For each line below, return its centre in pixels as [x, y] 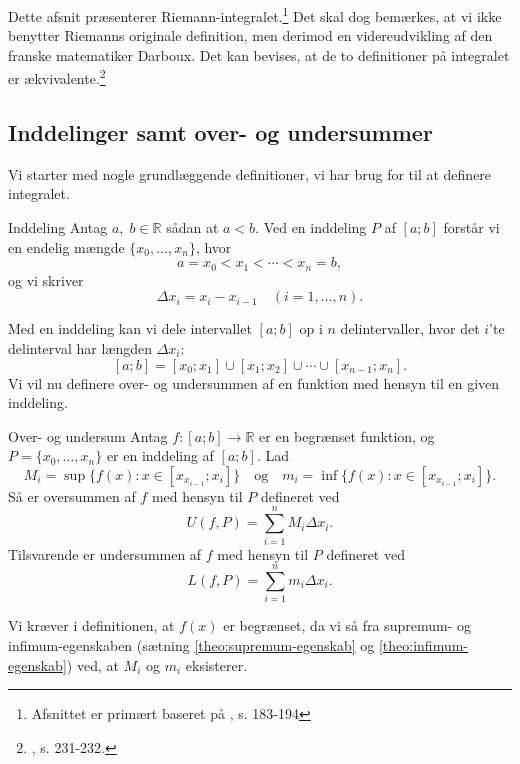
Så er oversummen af [72, 495]
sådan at [192, 227]
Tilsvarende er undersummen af [105, 553]
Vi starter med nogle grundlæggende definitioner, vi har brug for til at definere [250, 173]
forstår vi [471, 227]
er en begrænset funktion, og [347, 435]
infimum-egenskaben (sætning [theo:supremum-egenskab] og [191, 644]
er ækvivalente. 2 [57, 77]
